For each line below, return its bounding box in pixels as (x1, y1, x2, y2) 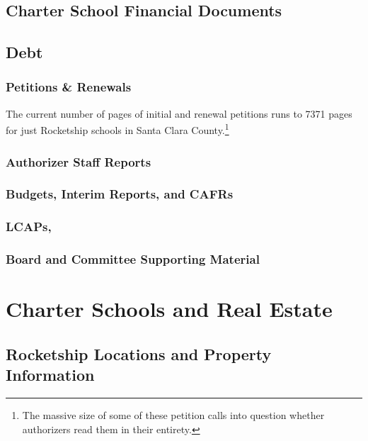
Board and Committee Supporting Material (6, 250, 260, 268)
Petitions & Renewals (6, 78, 132, 96)
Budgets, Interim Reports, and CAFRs (6, 185, 234, 203)
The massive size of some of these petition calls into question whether (22, 407, 325, 422)
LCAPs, (6, 218, 52, 235)
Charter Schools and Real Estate (6, 294, 333, 323)
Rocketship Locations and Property (6, 342, 272, 364)
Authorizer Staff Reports (6, 152, 151, 170)
